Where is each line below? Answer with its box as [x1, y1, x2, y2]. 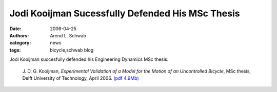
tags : [9, 47, 21, 53]
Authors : [9, 32, 29, 38]
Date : [9, 26, 22, 32]
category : [9, 40, 31, 46]
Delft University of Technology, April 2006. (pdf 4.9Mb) [22, 75, 140, 81]
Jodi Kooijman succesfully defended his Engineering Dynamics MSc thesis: [9, 56, 169, 62]
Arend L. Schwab [50, 32, 87, 38]
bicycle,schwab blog [50, 47, 94, 53]
